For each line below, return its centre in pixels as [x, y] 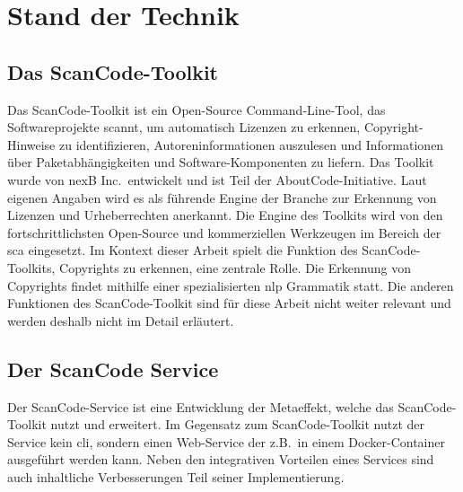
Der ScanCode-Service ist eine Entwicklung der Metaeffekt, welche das [201, 406]
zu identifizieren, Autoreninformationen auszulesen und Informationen [252, 144]
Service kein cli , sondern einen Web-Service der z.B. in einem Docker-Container [226, 441]
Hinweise [31, 144]
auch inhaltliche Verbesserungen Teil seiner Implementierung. [176, 476]
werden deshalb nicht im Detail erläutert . [121, 320]
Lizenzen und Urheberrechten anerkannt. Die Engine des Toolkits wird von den [225, 215]
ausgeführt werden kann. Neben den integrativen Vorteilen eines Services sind [221, 459]
